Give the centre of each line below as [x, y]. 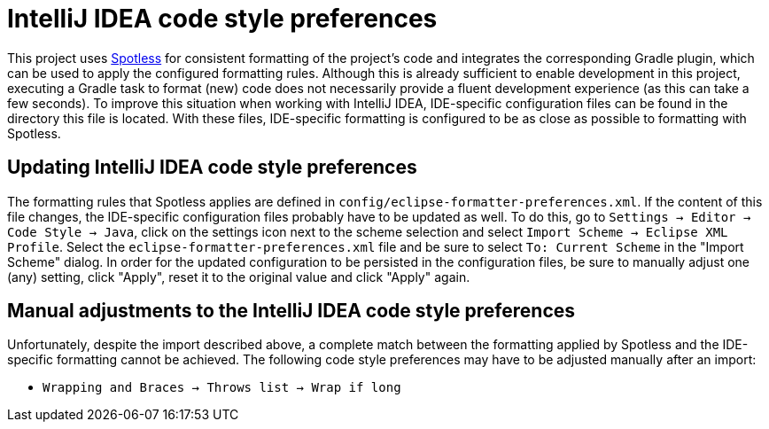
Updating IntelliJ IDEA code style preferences [212, 168]
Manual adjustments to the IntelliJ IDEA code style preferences [291, 311]
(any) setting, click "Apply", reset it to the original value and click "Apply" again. [239, 277]
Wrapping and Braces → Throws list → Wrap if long [222, 388]
